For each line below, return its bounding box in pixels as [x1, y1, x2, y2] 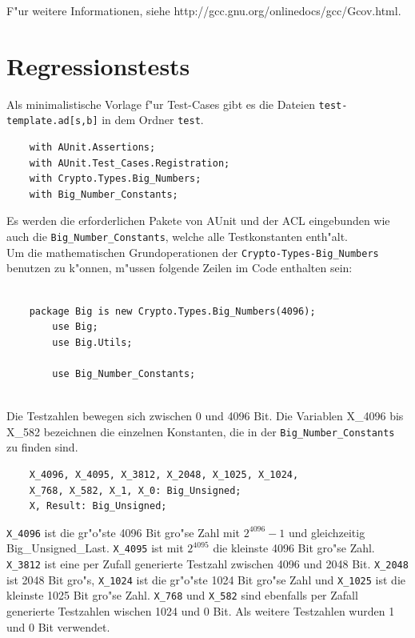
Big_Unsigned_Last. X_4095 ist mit [6, 540, 184, 556]
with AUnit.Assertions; [29, 142, 156, 154]
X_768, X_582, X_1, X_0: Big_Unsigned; [29, 484, 241, 496]
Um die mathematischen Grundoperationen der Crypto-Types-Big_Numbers [6, 243, 379, 260]
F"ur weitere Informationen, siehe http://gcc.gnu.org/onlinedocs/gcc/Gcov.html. [6, 2, 401, 18]
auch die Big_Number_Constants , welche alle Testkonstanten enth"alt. [6, 228, 348, 244]
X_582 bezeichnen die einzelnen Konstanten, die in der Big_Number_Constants [6, 423, 395, 439]
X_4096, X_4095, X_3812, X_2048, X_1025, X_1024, [29, 468, 299, 480]
